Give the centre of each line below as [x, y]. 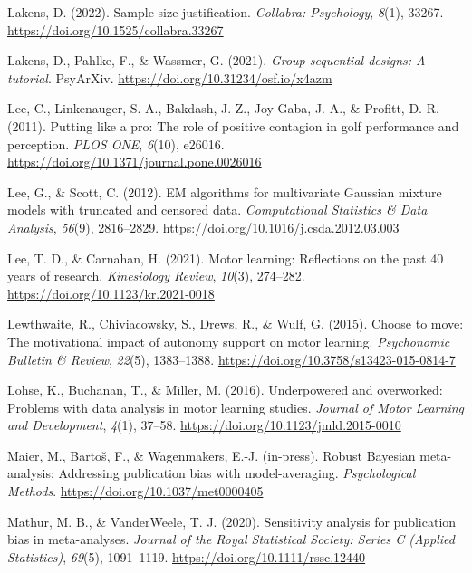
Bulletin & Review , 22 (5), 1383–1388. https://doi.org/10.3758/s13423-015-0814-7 [231, 359]
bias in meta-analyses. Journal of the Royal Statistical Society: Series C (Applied [231, 539]
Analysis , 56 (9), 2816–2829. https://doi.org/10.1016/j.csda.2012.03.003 [203, 227]
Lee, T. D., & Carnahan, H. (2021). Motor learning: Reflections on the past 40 [226, 258]
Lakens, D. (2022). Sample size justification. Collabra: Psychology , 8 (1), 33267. [226, 12]
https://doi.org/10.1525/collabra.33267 [116, 29]
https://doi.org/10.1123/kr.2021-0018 [111, 293]
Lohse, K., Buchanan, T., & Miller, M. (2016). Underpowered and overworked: [225, 390]
